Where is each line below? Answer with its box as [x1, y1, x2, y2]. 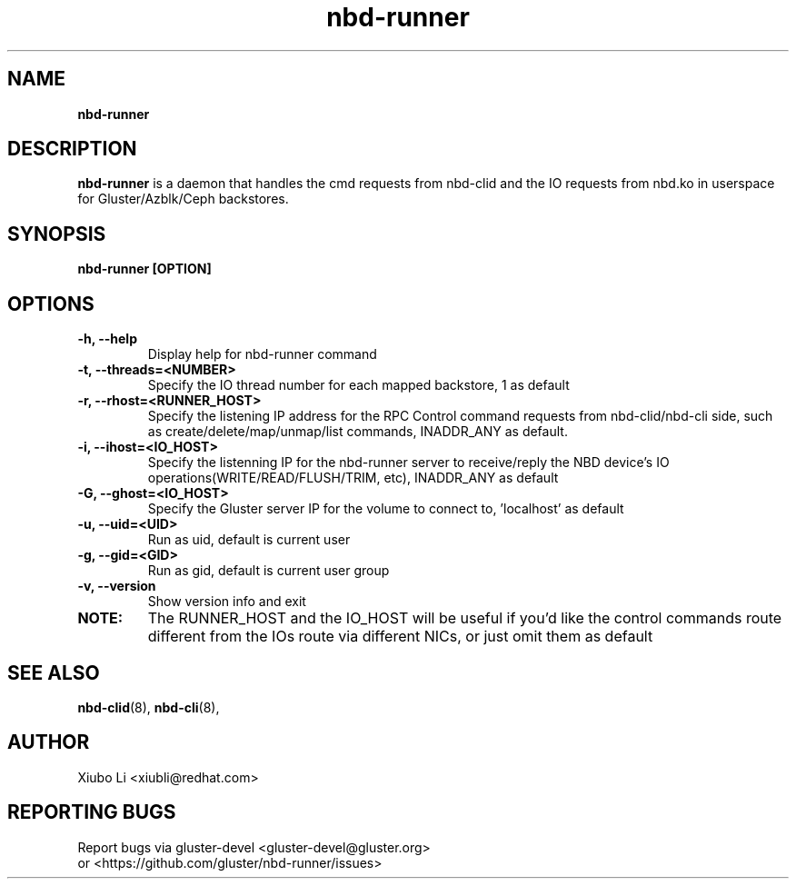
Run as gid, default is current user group [147, 562, 390, 579]
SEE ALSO [7, 661, 100, 684]
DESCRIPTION [7, 137, 137, 161]
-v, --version [77, 578, 156, 594]
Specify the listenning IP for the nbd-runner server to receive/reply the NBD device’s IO [147, 454, 670, 471]
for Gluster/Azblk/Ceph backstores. [77, 191, 289, 207]
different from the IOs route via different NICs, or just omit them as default [147, 627, 653, 646]
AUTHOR [7, 731, 90, 754]
